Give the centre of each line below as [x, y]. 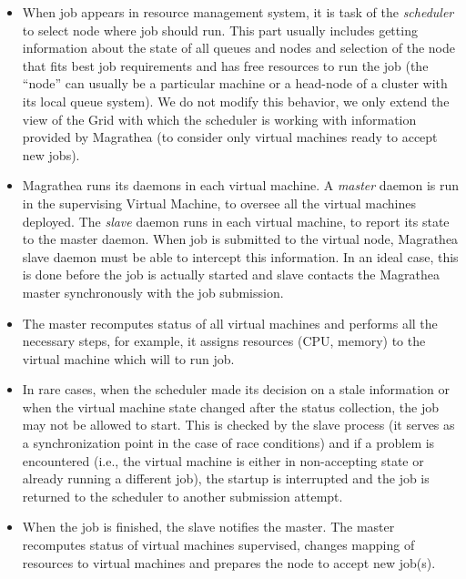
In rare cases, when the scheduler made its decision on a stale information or [236, 389]
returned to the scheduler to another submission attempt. [182, 496]
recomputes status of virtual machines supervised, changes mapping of [218, 545]
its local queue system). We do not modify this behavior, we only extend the [236, 101]
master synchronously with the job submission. [153, 292]
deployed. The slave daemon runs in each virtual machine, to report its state [236, 221]
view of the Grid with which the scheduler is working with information [219, 119]
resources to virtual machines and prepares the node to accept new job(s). [229, 562]
